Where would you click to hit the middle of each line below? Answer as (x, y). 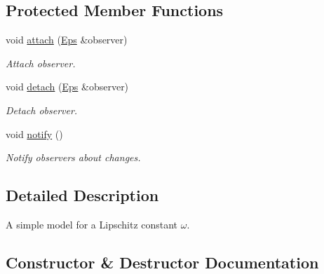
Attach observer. (41, 63)
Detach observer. (42, 110)
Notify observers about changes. (73, 157)
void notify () (34, 133)
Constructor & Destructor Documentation (162, 262)
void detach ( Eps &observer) (67, 87)
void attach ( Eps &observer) (67, 40)
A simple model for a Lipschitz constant (92, 224)
